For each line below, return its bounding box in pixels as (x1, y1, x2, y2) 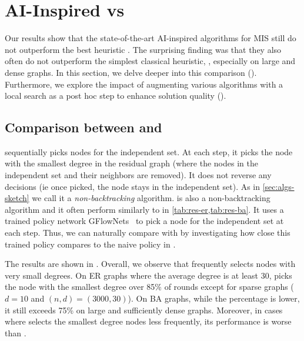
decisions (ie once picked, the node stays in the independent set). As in (5, 180, 260, 192)
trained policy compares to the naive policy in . (5, 238, 176, 250)
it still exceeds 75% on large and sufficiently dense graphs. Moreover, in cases (5, 303, 283, 316)
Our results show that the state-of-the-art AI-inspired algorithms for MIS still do (5, 32, 296, 44)
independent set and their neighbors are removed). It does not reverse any (5, 169, 272, 181)
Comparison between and (5, 118, 162, 136)
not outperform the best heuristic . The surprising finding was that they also (5, 43, 282, 55)
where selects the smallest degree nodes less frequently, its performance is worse (5, 315, 292, 327)
